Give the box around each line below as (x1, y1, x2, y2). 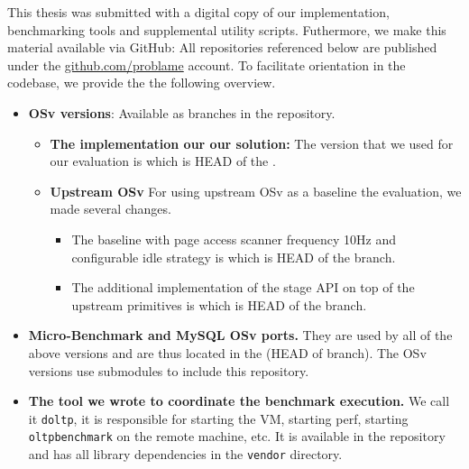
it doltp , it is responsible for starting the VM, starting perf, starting (28, 409, 409, 428)
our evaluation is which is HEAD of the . (50, 152, 276, 170)
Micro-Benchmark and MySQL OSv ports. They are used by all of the (28, 326, 453, 345)
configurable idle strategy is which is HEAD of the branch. (71, 247, 396, 266)
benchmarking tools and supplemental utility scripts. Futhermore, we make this (7, 20, 446, 39)
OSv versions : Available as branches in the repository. (28, 103, 336, 122)
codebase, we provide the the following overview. (7, 73, 276, 92)
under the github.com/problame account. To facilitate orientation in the (7, 55, 406, 74)
